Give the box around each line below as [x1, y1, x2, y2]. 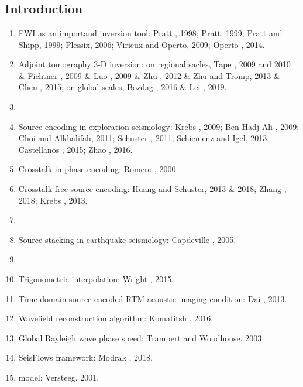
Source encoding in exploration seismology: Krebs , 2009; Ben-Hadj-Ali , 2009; [18, 120, 299, 132]
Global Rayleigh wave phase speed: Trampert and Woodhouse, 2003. [18, 331, 264, 344]
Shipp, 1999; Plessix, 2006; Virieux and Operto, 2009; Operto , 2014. [18, 38, 265, 50]
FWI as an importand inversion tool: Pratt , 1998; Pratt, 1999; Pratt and [18, 27, 283, 39]
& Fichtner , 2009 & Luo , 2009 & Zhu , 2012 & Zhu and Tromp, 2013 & [18, 69, 280, 81]
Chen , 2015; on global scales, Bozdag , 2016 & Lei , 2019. [18, 81, 227, 93]
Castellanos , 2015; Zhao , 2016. [18, 143, 133, 155]
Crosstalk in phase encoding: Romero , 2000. [18, 163, 178, 175]
